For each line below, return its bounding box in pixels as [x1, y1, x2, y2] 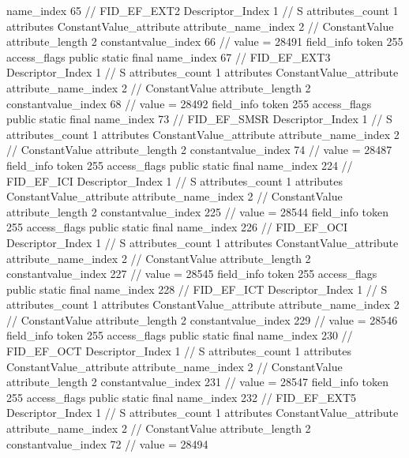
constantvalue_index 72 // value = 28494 [6, 435, 208, 452]
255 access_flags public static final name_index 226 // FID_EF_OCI [6, 219, 347, 235]
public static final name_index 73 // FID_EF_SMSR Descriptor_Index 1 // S [6, 111, 392, 127]
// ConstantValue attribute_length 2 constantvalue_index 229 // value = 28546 [6, 311, 398, 328]
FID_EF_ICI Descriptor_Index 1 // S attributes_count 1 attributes [6, 172, 343, 189]
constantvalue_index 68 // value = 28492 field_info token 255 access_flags [6, 95, 372, 111]
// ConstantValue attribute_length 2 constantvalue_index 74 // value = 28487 [6, 141, 392, 158]
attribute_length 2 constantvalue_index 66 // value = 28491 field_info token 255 [6, 33, 403, 50]
